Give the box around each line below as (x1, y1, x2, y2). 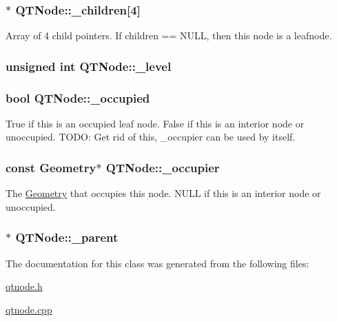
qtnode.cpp (6, 302, 52, 316)
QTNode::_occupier (105, 158, 220, 176)
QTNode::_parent (15, 229, 119, 246)
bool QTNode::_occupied (6, 89, 150, 106)
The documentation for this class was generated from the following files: (6, 256, 309, 270)
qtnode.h (6, 279, 43, 293)
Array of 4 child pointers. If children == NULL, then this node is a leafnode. (6, 28, 332, 43)
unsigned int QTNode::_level (6, 57, 172, 74)
